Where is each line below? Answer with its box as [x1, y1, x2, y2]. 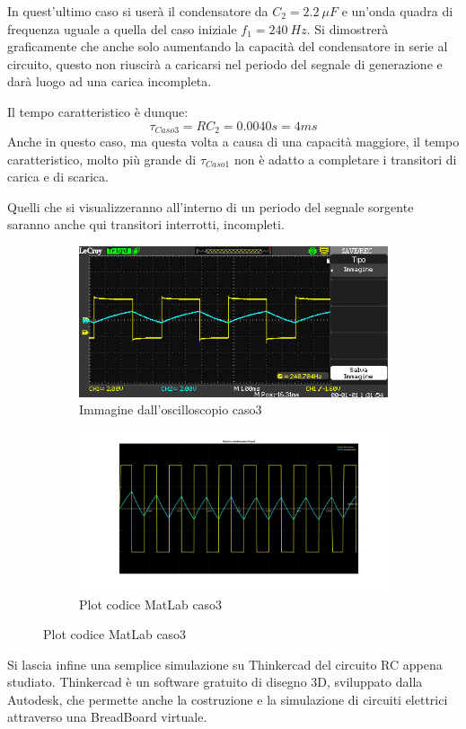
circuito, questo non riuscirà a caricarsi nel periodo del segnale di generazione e [7, 54, 443, 73]
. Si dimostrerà [306, 19, 389, 38]
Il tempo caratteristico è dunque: [7, 102, 189, 120]
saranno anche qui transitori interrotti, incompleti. [7, 215, 285, 234]
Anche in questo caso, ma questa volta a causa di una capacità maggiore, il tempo [7, 132, 460, 151]
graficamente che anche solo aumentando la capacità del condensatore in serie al [7, 37, 448, 56]
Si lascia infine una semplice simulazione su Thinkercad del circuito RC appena [7, 654, 443, 673]
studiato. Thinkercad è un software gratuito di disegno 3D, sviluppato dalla [7, 672, 423, 691]
